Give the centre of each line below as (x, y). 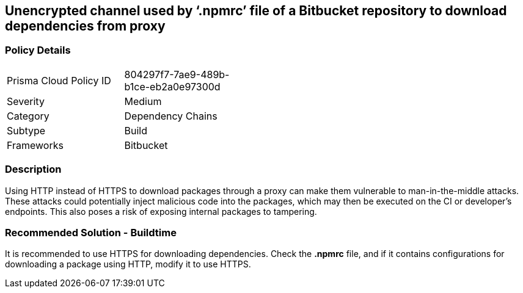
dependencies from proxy (85, 26)
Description (33, 169)
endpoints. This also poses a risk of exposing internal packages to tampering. (161, 211)
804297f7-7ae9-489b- (177, 74)
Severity (26, 101)
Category (28, 116)
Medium (143, 101)
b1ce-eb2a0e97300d (172, 86)
